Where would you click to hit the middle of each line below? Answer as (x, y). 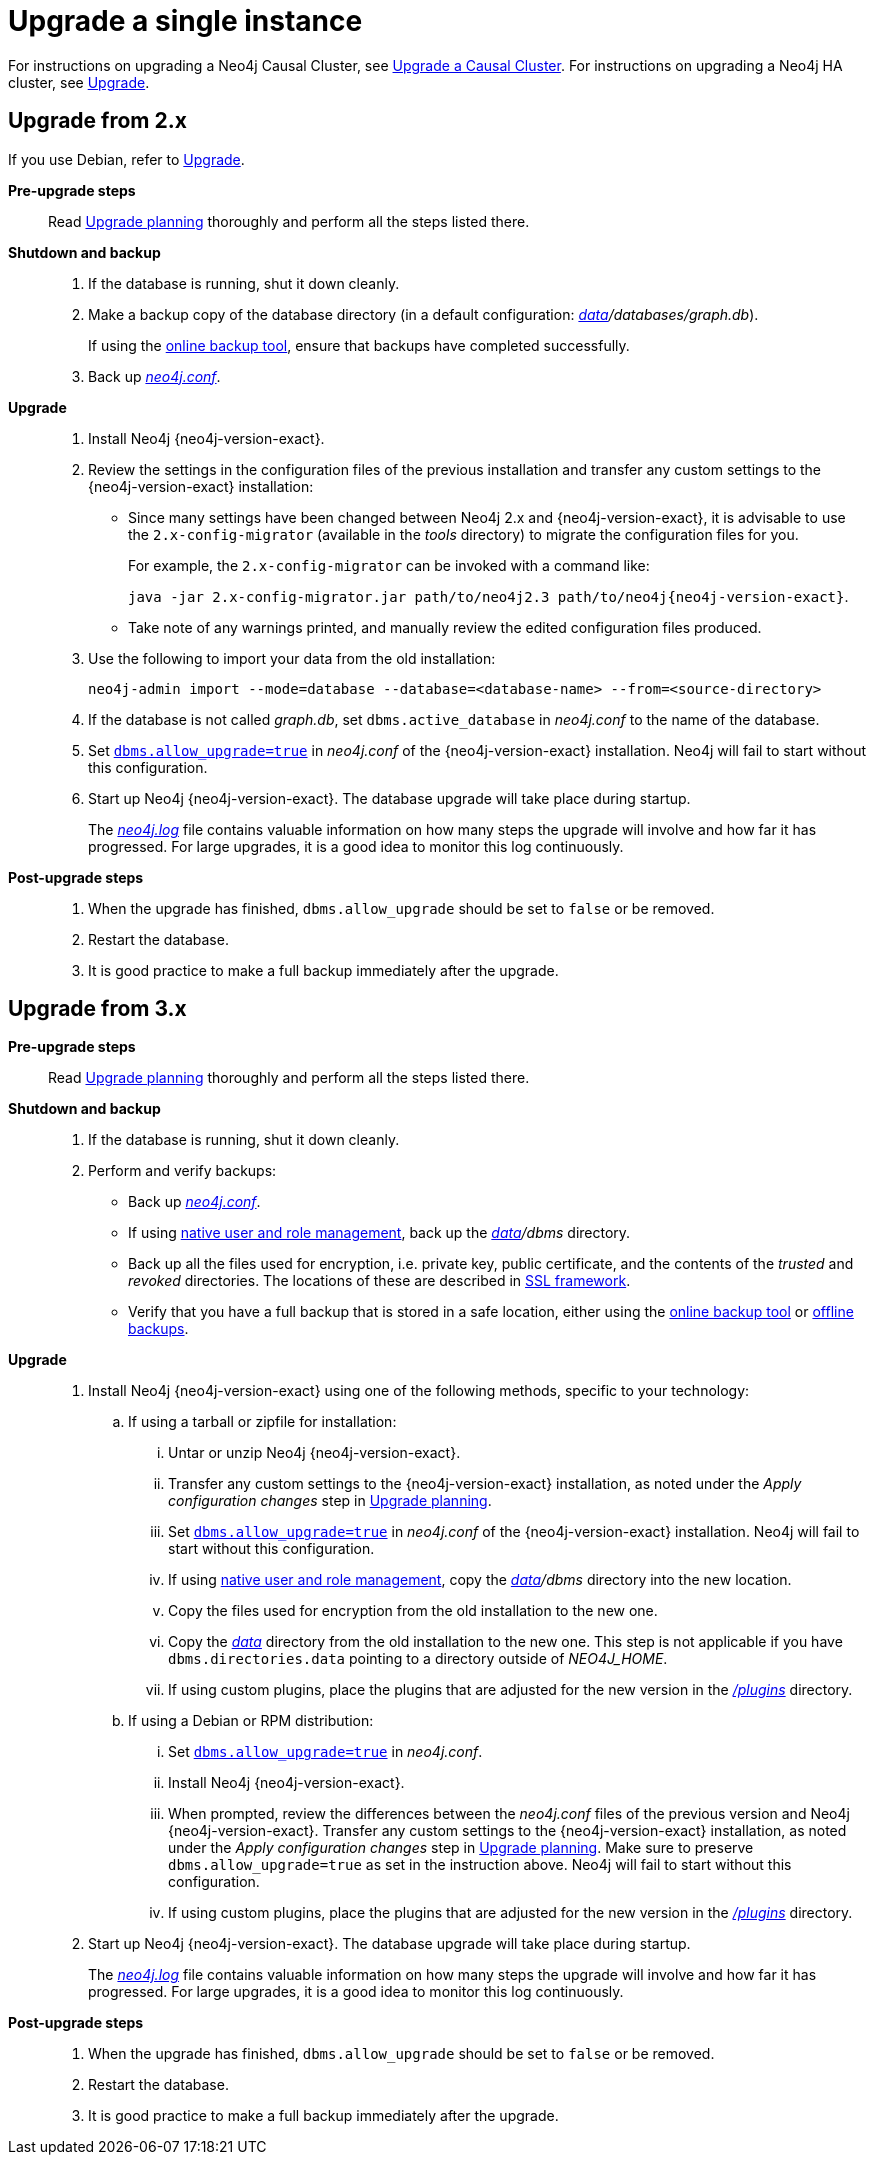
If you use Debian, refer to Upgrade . (126, 159)
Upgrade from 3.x (97, 1009)
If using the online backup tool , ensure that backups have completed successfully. (359, 345)
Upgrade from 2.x (97, 121)
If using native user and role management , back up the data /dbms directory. (379, 1233)
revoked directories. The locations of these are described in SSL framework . (379, 1281)
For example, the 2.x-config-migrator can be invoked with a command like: (389, 565)
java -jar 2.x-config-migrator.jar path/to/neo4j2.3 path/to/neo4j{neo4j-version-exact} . (488, 596)
